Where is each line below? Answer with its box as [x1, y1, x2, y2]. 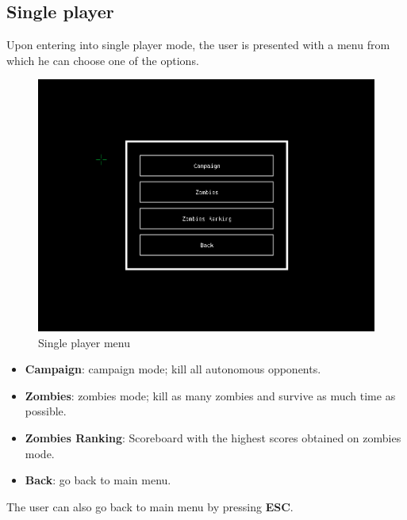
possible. [25, 403, 67, 419]
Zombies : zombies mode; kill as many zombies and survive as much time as [25, 387, 396, 403]
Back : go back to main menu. [25, 472, 171, 488]
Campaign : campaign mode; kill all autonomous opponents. [25, 361, 321, 377]
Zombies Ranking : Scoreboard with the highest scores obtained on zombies [25, 430, 401, 446]
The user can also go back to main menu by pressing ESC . [6, 498, 294, 514]
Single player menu [38, 334, 130, 350]
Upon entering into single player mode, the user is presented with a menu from [6, 36, 390, 53]
